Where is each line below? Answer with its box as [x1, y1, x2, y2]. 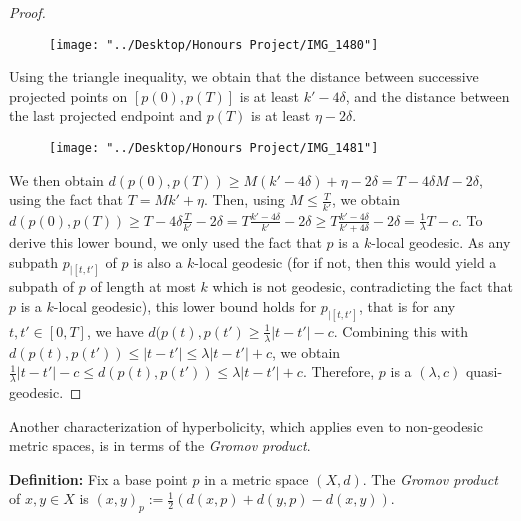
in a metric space [204, 468, 309, 489]
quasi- [465, 361, 503, 382]
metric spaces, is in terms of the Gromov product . [9, 435, 311, 456]
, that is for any [359, 295, 456, 316]
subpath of [9, 276, 75, 297]
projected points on [9, 85, 128, 106]
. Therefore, [302, 361, 375, 382]
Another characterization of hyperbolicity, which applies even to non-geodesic [9, 415, 483, 436]
